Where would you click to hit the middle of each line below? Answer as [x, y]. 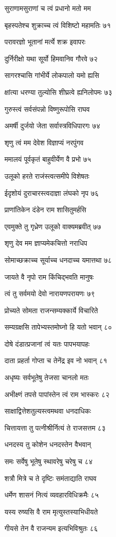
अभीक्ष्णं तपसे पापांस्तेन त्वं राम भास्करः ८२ [57, 394]
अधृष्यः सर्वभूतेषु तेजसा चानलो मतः [47, 377]
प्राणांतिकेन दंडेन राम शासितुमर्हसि [46, 210]
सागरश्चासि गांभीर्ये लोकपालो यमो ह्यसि [52, 75]
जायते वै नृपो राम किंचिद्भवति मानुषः [49, 276]
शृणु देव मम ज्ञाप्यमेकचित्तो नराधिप [46, 243]
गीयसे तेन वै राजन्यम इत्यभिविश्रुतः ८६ [51, 528]
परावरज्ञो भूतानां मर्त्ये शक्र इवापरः [45, 42]
